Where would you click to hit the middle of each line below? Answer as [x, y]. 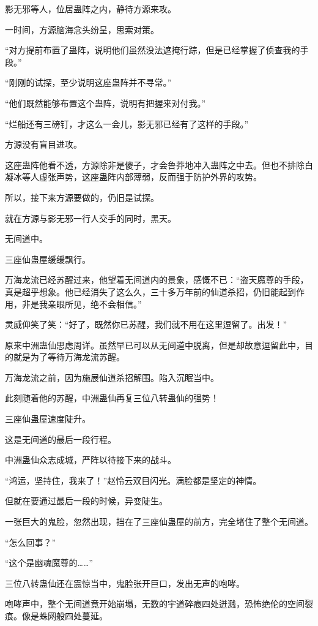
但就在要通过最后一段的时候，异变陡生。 [86, 501]
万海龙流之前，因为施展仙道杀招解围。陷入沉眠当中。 [112, 377]
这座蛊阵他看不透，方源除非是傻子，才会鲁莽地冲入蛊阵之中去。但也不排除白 [159, 164]
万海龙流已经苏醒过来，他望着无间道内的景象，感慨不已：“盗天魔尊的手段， [157, 280]
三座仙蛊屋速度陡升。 [48, 419]
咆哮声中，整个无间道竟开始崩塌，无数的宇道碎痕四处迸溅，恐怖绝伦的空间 [155, 604]
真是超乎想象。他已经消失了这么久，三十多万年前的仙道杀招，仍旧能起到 [150, 291]
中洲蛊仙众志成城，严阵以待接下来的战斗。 [91, 460]
